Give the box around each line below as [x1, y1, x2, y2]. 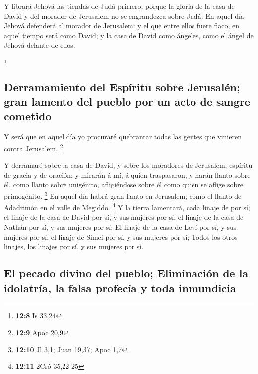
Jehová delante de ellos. [4, 40, 75, 50]
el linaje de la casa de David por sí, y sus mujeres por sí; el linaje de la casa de [4, 212, 244, 222]
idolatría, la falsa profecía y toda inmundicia [4, 280, 236, 295]
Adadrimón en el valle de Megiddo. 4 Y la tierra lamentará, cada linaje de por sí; [4, 201, 250, 212]
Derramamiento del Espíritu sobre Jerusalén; [4, 79, 240, 94]
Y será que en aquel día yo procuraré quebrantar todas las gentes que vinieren [4, 131, 242, 142]
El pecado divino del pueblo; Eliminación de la [4, 265, 249, 281]
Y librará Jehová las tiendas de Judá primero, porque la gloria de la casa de [4, 1, 235, 11]
